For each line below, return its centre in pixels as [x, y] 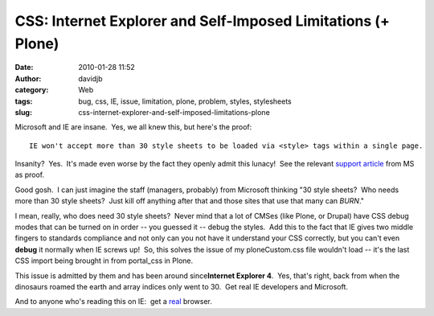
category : [32, 90]
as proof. [30, 175]
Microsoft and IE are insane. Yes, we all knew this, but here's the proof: [133, 127]
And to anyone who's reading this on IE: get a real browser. [113, 302]
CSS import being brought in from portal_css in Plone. [104, 261]
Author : [28, 78]
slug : [23, 112]
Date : [24, 68]
